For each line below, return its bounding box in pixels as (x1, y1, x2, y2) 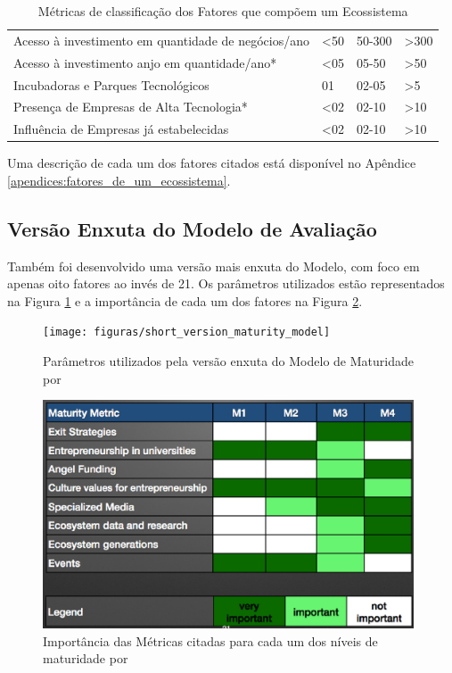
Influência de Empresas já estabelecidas (13, 120, 229, 138)
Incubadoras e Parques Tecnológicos (13, 75, 210, 94)
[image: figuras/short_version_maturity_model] (43, 326, 331, 339)
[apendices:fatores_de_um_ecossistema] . (7, 170, 231, 189)
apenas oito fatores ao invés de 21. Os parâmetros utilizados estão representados (7, 274, 445, 293)
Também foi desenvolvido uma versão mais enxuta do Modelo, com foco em (7, 256, 420, 275)
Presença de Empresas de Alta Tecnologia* (13, 97, 248, 116)
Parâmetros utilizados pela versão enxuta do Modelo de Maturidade (43, 352, 414, 370)
